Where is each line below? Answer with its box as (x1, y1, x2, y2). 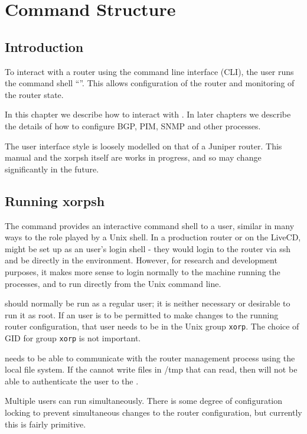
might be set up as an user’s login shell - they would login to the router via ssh (5, 242, 291, 254)
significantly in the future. (5, 162, 99, 175)
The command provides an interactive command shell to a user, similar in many (5, 219, 295, 231)
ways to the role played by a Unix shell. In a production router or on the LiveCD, (5, 231, 301, 243)
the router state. (5, 88, 64, 100)
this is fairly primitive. (5, 417, 86, 430)
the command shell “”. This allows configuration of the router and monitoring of (5, 77, 295, 89)
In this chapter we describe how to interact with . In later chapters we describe (5, 108, 291, 120)
